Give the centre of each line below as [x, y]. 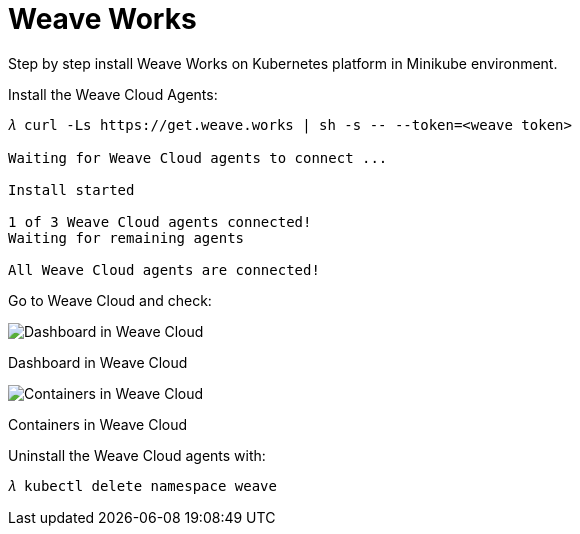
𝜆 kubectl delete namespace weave [142, 485]
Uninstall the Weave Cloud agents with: [137, 455]
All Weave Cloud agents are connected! [164, 269]
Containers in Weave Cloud [98, 424]
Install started [71, 189]
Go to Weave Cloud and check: [110, 300]
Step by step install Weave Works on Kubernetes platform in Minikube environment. [283, 63]
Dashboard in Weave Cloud [98, 362]
